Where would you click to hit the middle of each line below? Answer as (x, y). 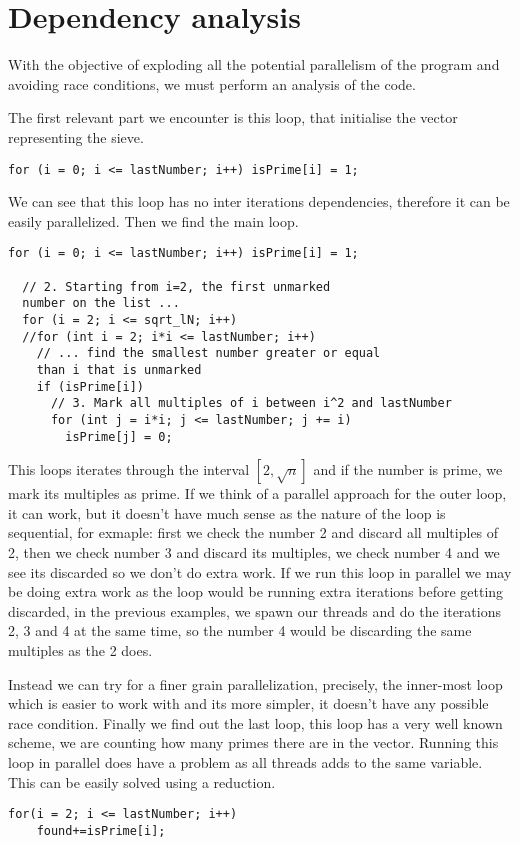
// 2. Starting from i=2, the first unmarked (176, 286)
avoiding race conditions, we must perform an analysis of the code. (212, 83)
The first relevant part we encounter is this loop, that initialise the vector (233, 117)
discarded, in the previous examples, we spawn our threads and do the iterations (254, 610)
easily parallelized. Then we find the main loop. (153, 220)
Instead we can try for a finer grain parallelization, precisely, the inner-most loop (255, 683)
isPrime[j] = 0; (119, 436)
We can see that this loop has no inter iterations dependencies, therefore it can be (259, 201)
